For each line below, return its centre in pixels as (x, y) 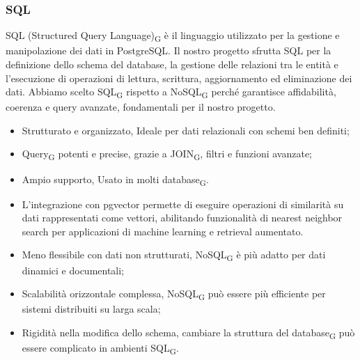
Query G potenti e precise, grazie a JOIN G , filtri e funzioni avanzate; (167, 155)
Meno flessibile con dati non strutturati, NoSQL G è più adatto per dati (174, 256)
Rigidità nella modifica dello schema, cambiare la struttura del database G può (188, 333)
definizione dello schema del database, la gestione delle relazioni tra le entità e (172, 64)
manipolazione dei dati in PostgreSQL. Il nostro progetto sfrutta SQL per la (169, 50)
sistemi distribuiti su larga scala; (91, 309)
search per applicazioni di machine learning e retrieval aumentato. (163, 231)
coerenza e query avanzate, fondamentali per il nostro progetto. (141, 107)
